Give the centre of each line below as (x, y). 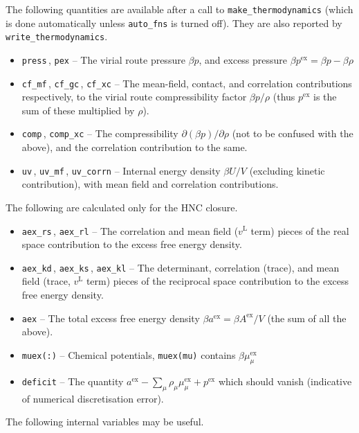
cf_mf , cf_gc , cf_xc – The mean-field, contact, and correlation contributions (187, 83)
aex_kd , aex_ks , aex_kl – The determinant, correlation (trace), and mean (181, 267)
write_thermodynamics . (57, 36)
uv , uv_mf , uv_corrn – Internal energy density (121, 170)
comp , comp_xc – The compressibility (100, 133)
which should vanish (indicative (285, 381)
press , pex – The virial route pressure (103, 59)
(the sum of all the (307, 318)
